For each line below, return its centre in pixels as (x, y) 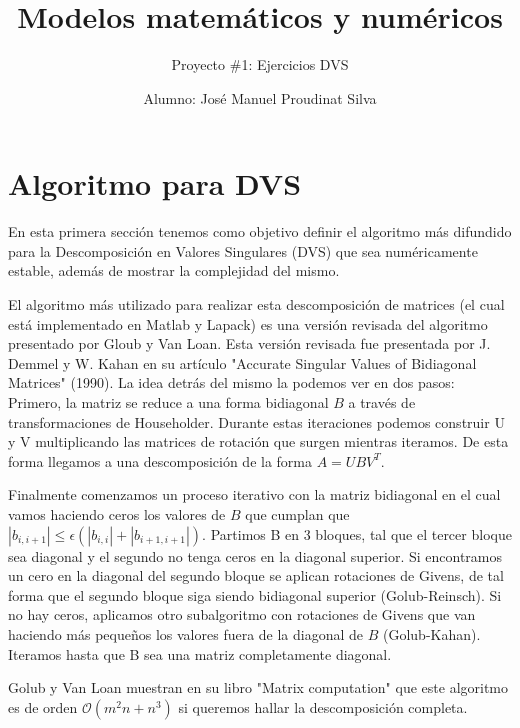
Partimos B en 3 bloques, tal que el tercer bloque (361, 533)
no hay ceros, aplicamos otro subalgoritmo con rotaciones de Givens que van (242, 614)
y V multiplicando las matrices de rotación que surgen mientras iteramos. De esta (258, 441)
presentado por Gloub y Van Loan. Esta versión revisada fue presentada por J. (249, 343)
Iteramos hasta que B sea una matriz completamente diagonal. (200, 653)
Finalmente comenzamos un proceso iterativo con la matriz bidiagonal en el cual (254, 494)
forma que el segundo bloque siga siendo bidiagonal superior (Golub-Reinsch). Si (255, 594)
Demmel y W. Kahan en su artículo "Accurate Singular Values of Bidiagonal (242, 362)
